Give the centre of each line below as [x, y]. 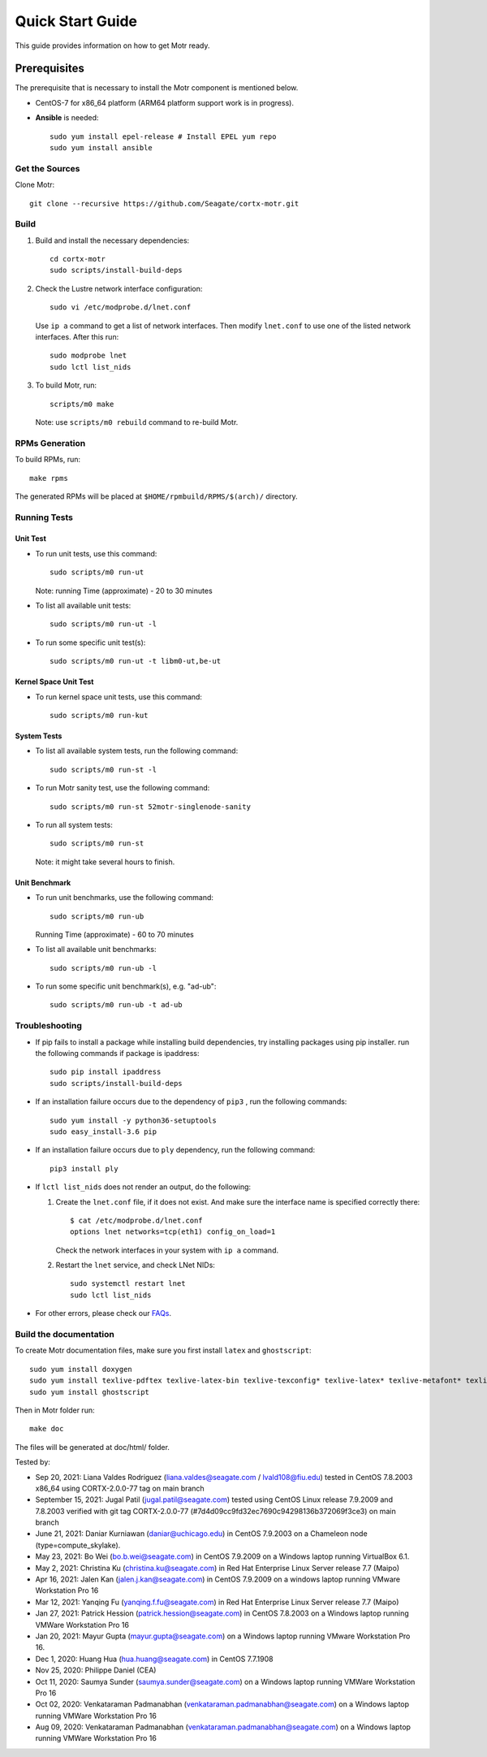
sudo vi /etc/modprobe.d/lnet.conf [121, 307]
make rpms [49, 478]
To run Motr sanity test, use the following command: [123, 788]
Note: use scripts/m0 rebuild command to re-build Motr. [137, 422]
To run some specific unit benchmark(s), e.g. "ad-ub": [126, 986]
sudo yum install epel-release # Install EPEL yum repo [163, 136]
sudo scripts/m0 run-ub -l [103, 968]
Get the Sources [47, 168]
